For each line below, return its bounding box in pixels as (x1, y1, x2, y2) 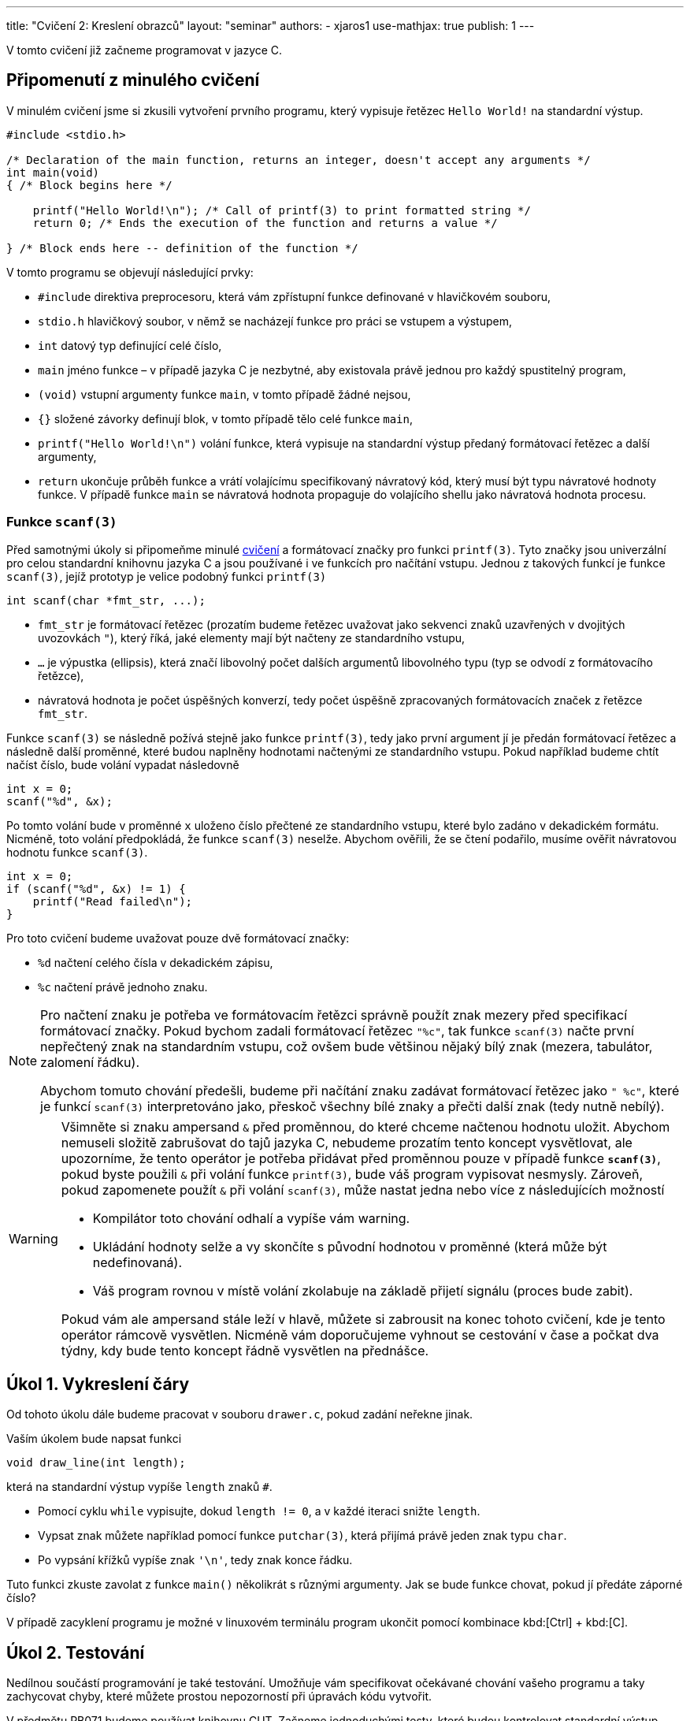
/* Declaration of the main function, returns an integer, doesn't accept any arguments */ (6, 153, 591, 166)
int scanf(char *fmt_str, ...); (6, 593, 206, 607)
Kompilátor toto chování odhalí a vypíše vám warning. (92, 1210, 410, 1226)
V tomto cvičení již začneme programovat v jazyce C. (6, 43, 283, 57)
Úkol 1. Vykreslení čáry (6, 1374, 190, 1395)
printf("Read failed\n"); (32, 894, 193, 908)
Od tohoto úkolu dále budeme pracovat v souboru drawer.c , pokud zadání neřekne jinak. (6, 1407, 473, 1422)
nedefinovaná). (92, 1254, 183, 1270)
